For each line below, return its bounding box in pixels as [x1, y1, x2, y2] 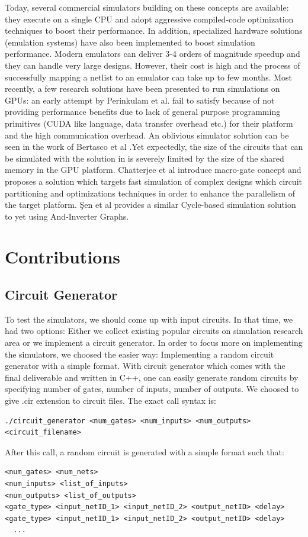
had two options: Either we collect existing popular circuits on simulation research [5, 324, 303, 337]
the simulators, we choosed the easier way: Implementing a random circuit [5, 348, 274, 360]
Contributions [5, 245, 121, 269]
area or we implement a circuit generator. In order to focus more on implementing [5, 336, 303, 349]
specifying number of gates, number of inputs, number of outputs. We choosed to [5, 382, 299, 395]
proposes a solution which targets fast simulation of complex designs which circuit [5, 175, 302, 187]
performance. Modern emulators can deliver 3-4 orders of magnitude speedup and [5, 47, 300, 60]
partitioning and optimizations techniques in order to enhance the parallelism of [5, 186, 296, 199]
